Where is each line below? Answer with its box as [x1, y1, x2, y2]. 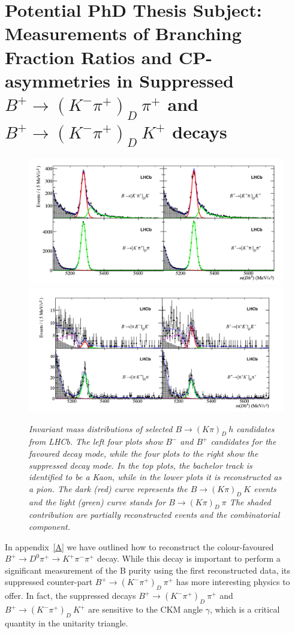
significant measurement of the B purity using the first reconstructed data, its [5, 563, 291, 576]
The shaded [229, 495, 271, 508]
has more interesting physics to [176, 575, 290, 588]
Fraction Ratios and [5, 44, 173, 69]
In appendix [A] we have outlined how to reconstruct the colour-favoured [5, 540, 274, 553]
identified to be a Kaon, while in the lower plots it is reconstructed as [29, 471, 282, 483]
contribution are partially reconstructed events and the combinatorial [29, 508, 280, 521]
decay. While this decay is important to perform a [97, 552, 281, 565]
